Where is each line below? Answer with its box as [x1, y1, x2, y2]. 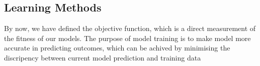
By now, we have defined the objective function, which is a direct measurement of [4, 23, 256, 33]
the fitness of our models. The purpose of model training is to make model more [4, 32, 251, 43]
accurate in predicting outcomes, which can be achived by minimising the [4, 42, 230, 53]
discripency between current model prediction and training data [4, 52, 201, 62]
